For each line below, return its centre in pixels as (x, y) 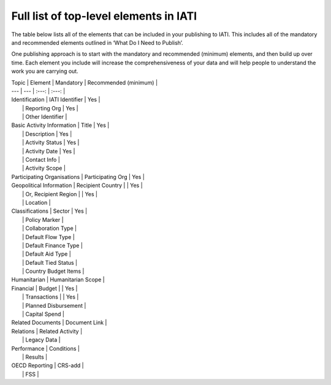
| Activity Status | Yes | (51, 143)
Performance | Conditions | (45, 348)
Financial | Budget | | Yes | (44, 288)
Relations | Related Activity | (47, 331)
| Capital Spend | (43, 314)
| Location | (37, 202)
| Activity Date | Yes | (49, 151)
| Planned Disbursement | (54, 305)
